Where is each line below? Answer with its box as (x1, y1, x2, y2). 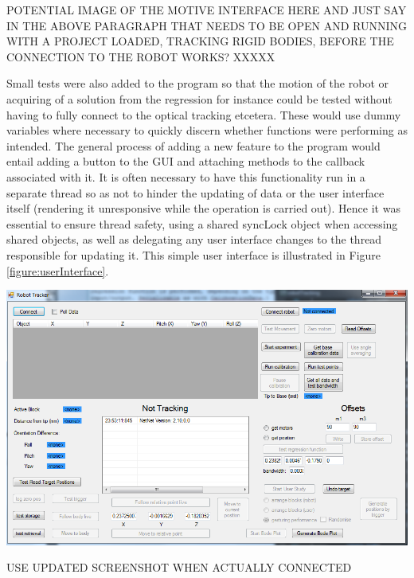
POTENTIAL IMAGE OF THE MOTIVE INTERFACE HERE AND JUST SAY (6, 2, 407, 18)
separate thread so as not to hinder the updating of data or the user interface (6, 184, 385, 201)
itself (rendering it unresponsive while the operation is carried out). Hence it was (6, 200, 400, 217)
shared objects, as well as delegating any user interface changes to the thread (6, 231, 382, 248)
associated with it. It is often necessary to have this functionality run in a (6, 168, 365, 185)
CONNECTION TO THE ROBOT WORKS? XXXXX (6, 48, 275, 64)
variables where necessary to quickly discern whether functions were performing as (6, 122, 408, 139)
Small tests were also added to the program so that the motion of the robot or (6, 75, 389, 92)
